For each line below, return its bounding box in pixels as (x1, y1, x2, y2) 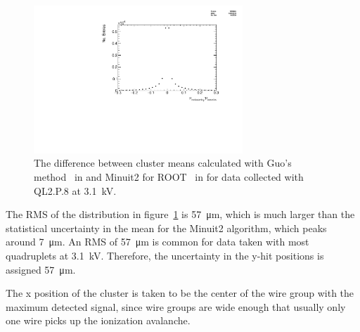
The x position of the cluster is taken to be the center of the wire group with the (6, 286, 354, 300)
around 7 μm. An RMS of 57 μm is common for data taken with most (6, 234, 309, 249)
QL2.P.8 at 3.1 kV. (34, 183, 117, 198)
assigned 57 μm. (6, 262, 76, 276)
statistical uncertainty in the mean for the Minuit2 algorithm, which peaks (6, 220, 327, 235)
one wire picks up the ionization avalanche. (6, 313, 191, 328)
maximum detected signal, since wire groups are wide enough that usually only (6, 299, 346, 314)
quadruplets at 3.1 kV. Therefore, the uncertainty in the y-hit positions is (6, 248, 324, 262)
